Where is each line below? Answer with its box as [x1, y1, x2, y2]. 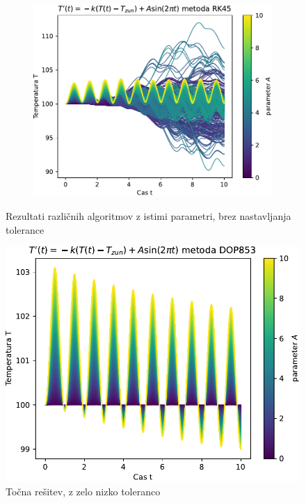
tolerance [6, 222, 45, 237]
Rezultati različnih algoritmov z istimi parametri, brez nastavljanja [6, 209, 291, 223]
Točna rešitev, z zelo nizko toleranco [6, 484, 161, 499]
